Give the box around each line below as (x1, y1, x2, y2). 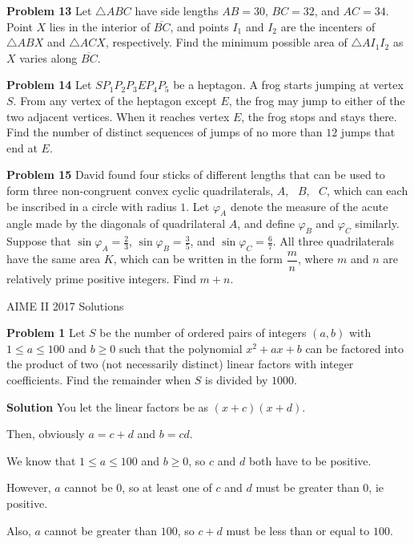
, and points (170, 18, 229, 35)
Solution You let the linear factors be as (6, 398, 209, 415)
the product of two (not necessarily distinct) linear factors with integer (6, 355, 354, 372)
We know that (6, 452, 76, 469)
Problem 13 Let (6, 2, 92, 18)
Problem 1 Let (6, 324, 86, 341)
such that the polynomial (119, 339, 243, 356)
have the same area (6, 250, 101, 267)
